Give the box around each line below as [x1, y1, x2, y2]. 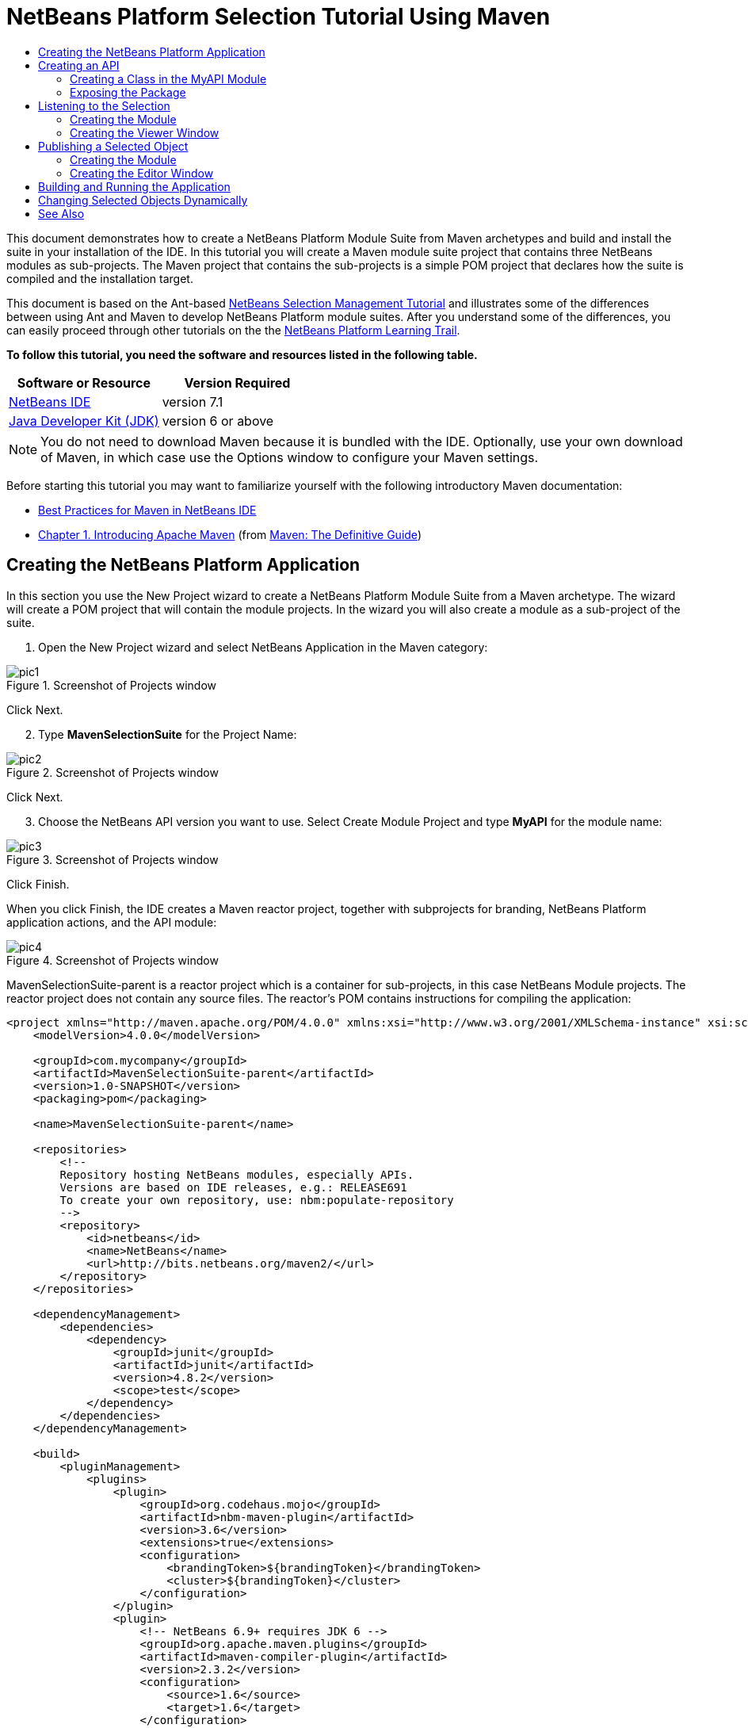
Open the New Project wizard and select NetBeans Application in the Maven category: [38, 640, 488, 654]
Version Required [184, 374, 291, 391]
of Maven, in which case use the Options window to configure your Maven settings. [40, 449, 539, 465]
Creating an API [38, 58, 120, 72]
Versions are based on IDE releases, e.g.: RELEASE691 [59, 1180, 407, 1194]
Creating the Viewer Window [70, 125, 219, 140]
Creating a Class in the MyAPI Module [70, 71, 267, 86]
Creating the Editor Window [70, 166, 214, 180]
